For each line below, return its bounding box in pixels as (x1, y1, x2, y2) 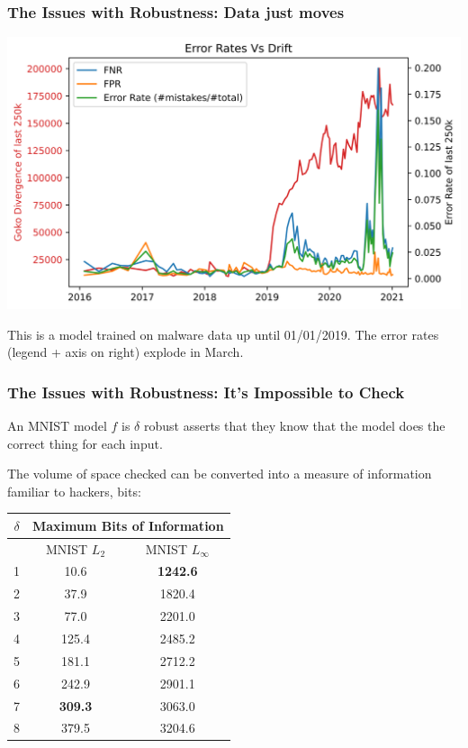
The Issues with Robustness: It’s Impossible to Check (7, 380, 405, 403)
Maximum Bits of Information (32, 515, 224, 534)
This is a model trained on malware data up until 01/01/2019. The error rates (7, 324, 439, 343)
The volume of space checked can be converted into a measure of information (7, 464, 432, 483)
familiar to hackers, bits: (7, 481, 141, 500)
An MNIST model (7, 415, 107, 434)
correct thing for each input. (7, 433, 163, 452)
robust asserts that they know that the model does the (143, 415, 445, 434)
